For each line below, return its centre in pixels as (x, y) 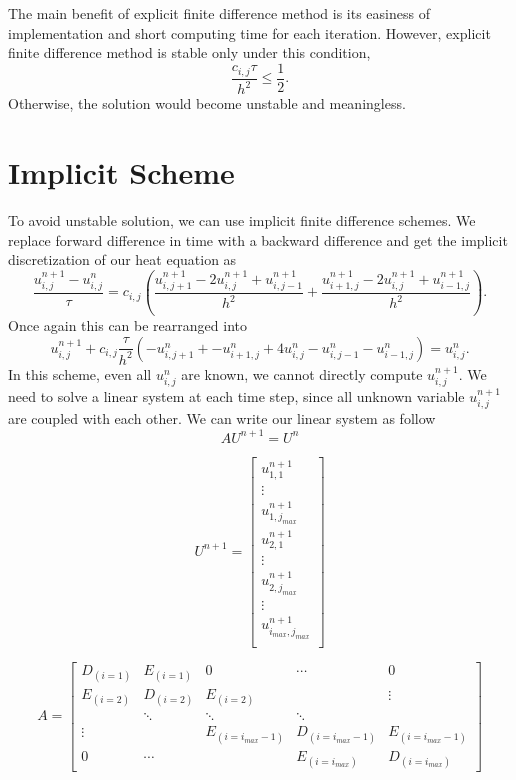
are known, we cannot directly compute (302, 373)
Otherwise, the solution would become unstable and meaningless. (207, 103)
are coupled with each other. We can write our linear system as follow (222, 418)
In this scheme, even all (80, 373)
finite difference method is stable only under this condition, (189, 52)
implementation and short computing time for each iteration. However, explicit (249, 32)
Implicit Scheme (121, 171)
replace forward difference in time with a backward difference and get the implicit (258, 239)
